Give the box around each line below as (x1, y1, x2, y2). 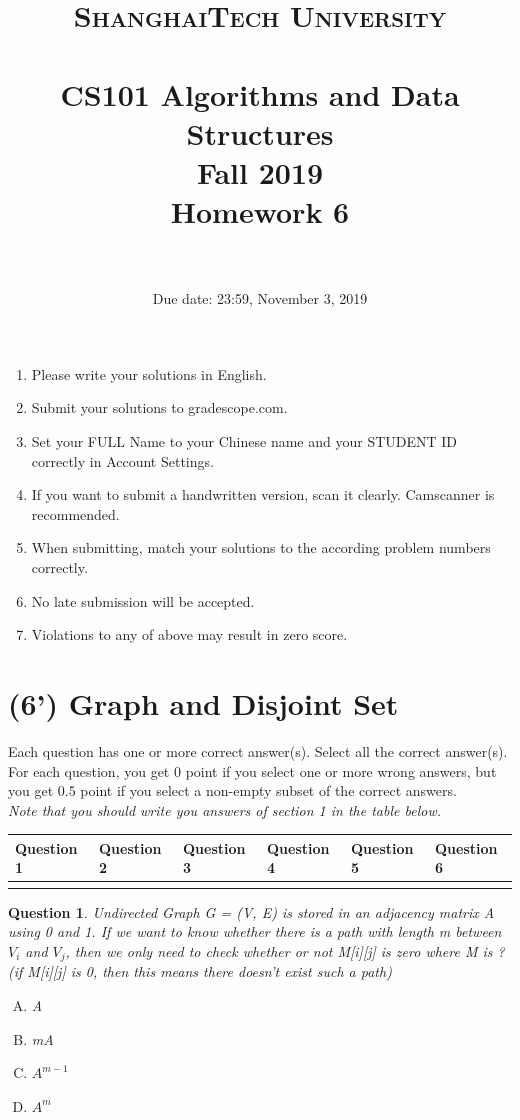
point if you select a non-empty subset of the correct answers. (80, 780, 457, 801)
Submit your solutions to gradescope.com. (31, 397, 288, 418)
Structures (186, 112, 334, 153)
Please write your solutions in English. (31, 363, 267, 384)
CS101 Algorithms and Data (60, 73, 460, 114)
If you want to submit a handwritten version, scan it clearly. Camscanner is (31, 484, 495, 505)
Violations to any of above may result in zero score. (31, 624, 348, 645)
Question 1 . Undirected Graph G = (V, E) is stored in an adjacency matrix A (8, 901, 495, 922)
